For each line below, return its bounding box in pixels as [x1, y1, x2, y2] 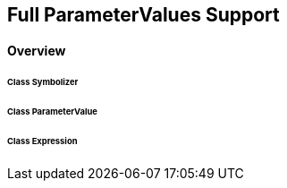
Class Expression [7, 136, 78, 147]
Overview [7, 42, 66, 58]
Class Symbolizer [7, 77, 79, 88]
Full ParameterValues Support [7, 4, 280, 26]
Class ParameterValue [7, 107, 97, 117]
